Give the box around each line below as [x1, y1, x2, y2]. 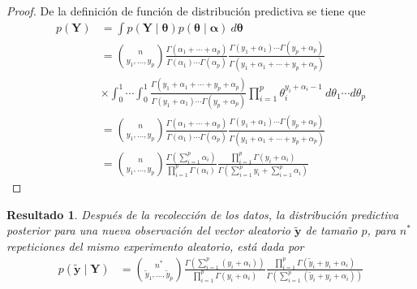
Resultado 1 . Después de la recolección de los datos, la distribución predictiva [6, 205, 399, 222]
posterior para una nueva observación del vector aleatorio [6, 222, 290, 239]
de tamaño [305, 222, 358, 239]
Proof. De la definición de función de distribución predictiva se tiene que [6, 2, 366, 19]
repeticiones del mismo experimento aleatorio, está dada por [6, 238, 304, 255]
